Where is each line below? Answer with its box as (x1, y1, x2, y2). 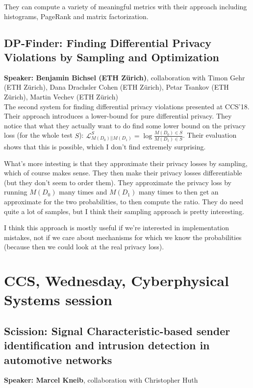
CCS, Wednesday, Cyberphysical (4, 270, 229, 291)
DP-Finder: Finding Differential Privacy (4, 35, 212, 50)
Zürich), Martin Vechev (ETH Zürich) (4, 91, 118, 101)
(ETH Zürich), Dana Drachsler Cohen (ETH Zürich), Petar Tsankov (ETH (4, 82, 229, 92)
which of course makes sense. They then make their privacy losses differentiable (4, 168, 242, 178)
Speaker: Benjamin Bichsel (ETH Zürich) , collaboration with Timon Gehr (4, 72, 245, 82)
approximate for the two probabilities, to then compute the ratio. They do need (4, 196, 243, 206)
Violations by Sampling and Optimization (4, 49, 219, 64)
